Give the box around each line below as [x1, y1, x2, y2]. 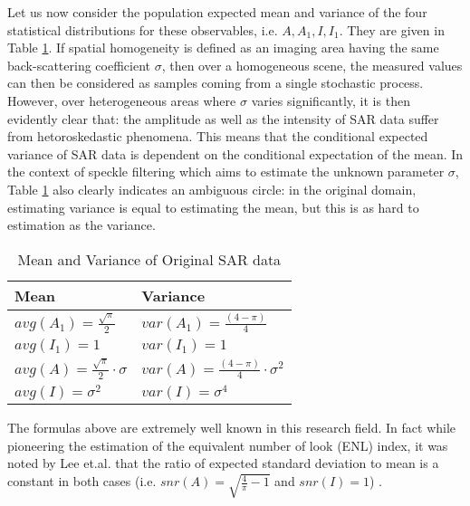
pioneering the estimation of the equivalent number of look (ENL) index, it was [7, 435, 448, 454]
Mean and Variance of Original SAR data [17, 248, 282, 270]
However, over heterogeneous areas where [7, 91, 236, 110]
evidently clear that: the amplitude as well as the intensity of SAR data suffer [7, 109, 439, 128]
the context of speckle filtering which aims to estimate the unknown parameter [7, 162, 445, 181]
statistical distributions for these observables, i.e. [7, 20, 278, 39]
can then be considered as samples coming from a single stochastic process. [7, 73, 424, 92]
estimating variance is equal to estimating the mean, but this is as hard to [7, 197, 419, 216]
